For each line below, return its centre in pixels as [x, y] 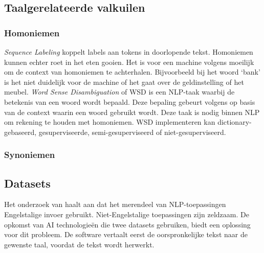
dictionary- [235, 122]
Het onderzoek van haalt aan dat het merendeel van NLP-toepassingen [115, 204]
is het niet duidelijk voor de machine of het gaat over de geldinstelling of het [124, 82]
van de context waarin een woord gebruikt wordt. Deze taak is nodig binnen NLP [132, 112]
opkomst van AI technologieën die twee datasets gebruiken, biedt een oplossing [127, 224]
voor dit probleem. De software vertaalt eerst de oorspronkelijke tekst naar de [126, 234]
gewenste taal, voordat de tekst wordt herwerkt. [79, 244]
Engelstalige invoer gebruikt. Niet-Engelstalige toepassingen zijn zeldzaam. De [127, 214]
